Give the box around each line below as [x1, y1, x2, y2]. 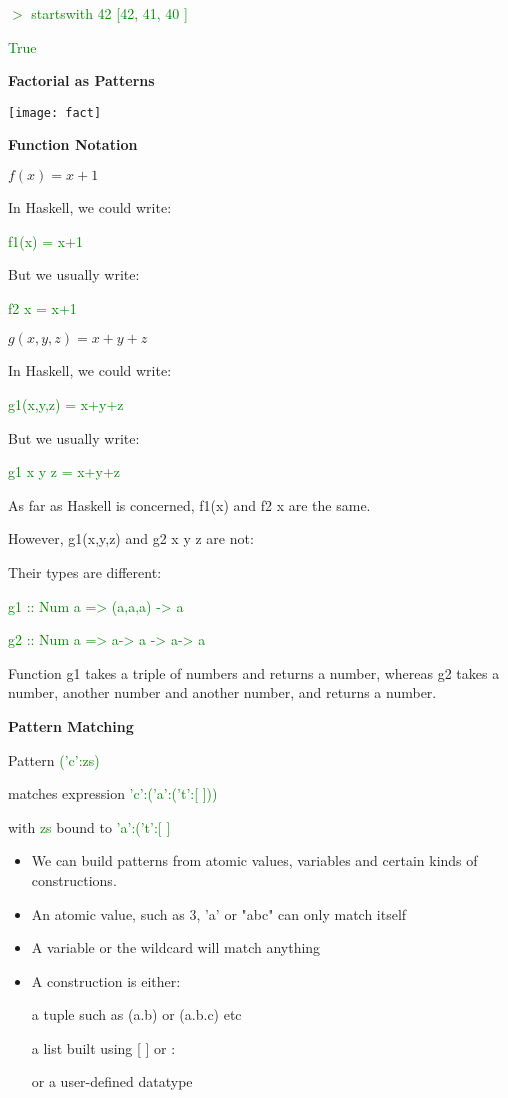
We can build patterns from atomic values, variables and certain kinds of [31, 850, 478, 871]
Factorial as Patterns [8, 70, 155, 91]
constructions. [31, 869, 117, 890]
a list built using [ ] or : [31, 1037, 176, 1058]
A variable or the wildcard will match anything [31, 937, 321, 958]
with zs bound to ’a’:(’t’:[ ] [8, 816, 171, 837]
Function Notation [8, 134, 138, 155]
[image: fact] [8, 105, 102, 120]
